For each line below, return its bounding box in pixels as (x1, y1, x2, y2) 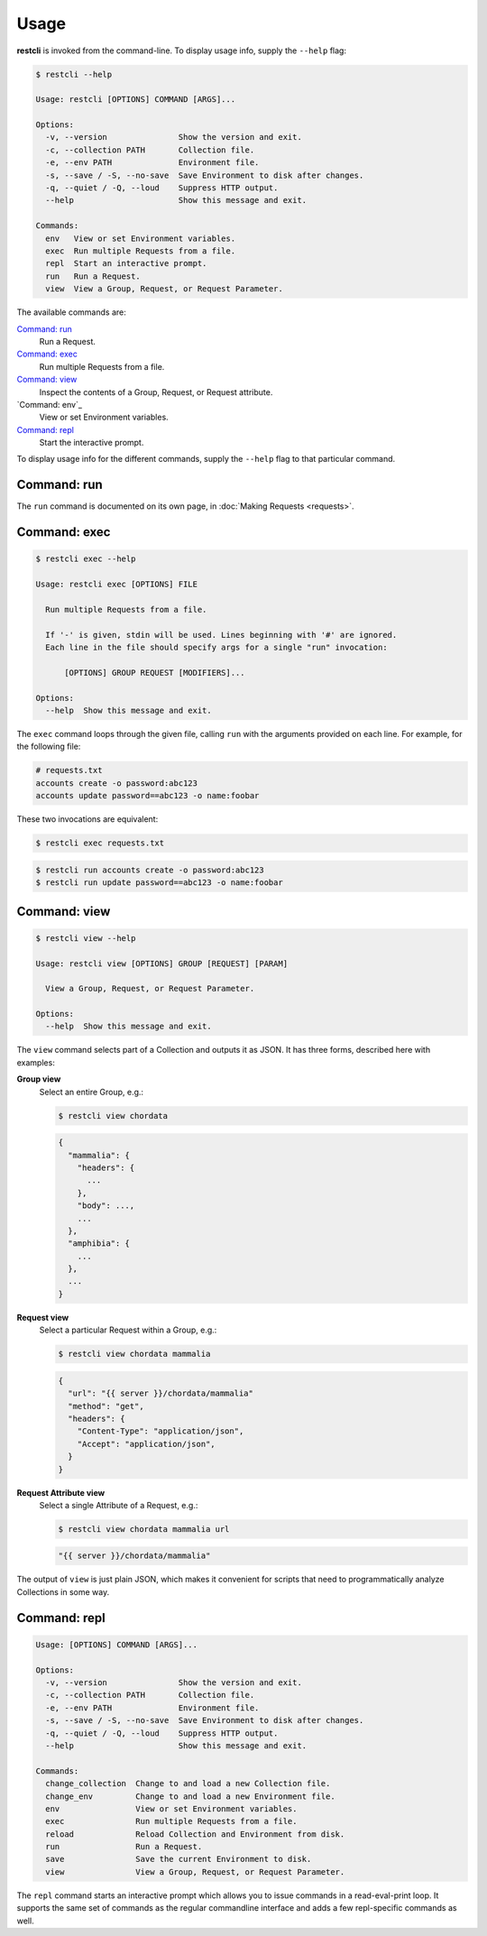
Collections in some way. (16, 1586, 110, 1597)
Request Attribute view (16, 1487, 106, 1498)
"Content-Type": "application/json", (77, 1426, 244, 1436)
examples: (16, 1056, 56, 1068)
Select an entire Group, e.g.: (39, 1086, 144, 1097)
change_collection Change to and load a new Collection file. (45, 1778, 331, 1789)
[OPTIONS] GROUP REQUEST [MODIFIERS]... (64, 668, 245, 678)
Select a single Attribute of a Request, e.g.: (39, 1499, 198, 1510)
